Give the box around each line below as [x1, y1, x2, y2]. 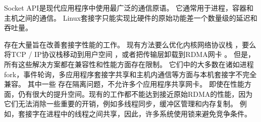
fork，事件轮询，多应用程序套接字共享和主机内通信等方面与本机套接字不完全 [4, 69, 257, 79]
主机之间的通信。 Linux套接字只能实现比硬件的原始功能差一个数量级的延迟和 [4, 12, 257, 23]
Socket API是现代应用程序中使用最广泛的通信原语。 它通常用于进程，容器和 [4, 3, 254, 13]
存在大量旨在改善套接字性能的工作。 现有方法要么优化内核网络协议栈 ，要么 [4, 39, 256, 49]
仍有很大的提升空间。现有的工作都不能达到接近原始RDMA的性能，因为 [18, 88, 253, 99]
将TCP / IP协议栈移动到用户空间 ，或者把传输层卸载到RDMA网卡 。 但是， [4, 49, 255, 59]
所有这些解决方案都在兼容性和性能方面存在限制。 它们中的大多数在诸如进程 [4, 58, 254, 69]
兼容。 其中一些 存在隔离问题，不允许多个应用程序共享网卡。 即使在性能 [4, 79, 244, 89]
